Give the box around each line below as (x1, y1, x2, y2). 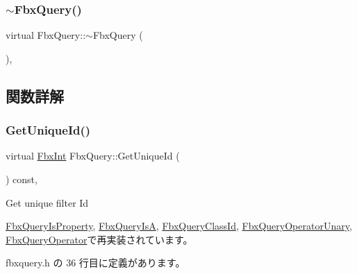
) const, (6, 172, 38, 186)
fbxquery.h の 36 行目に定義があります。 (6, 255, 185, 270)
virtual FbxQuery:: (6, 28, 86, 42)
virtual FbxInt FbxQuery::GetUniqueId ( (6, 148, 180, 163)
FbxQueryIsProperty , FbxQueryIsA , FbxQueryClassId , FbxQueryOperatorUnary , (6, 219, 352, 233)
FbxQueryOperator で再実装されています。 (6, 232, 193, 246)
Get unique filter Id (6, 195, 89, 209)
